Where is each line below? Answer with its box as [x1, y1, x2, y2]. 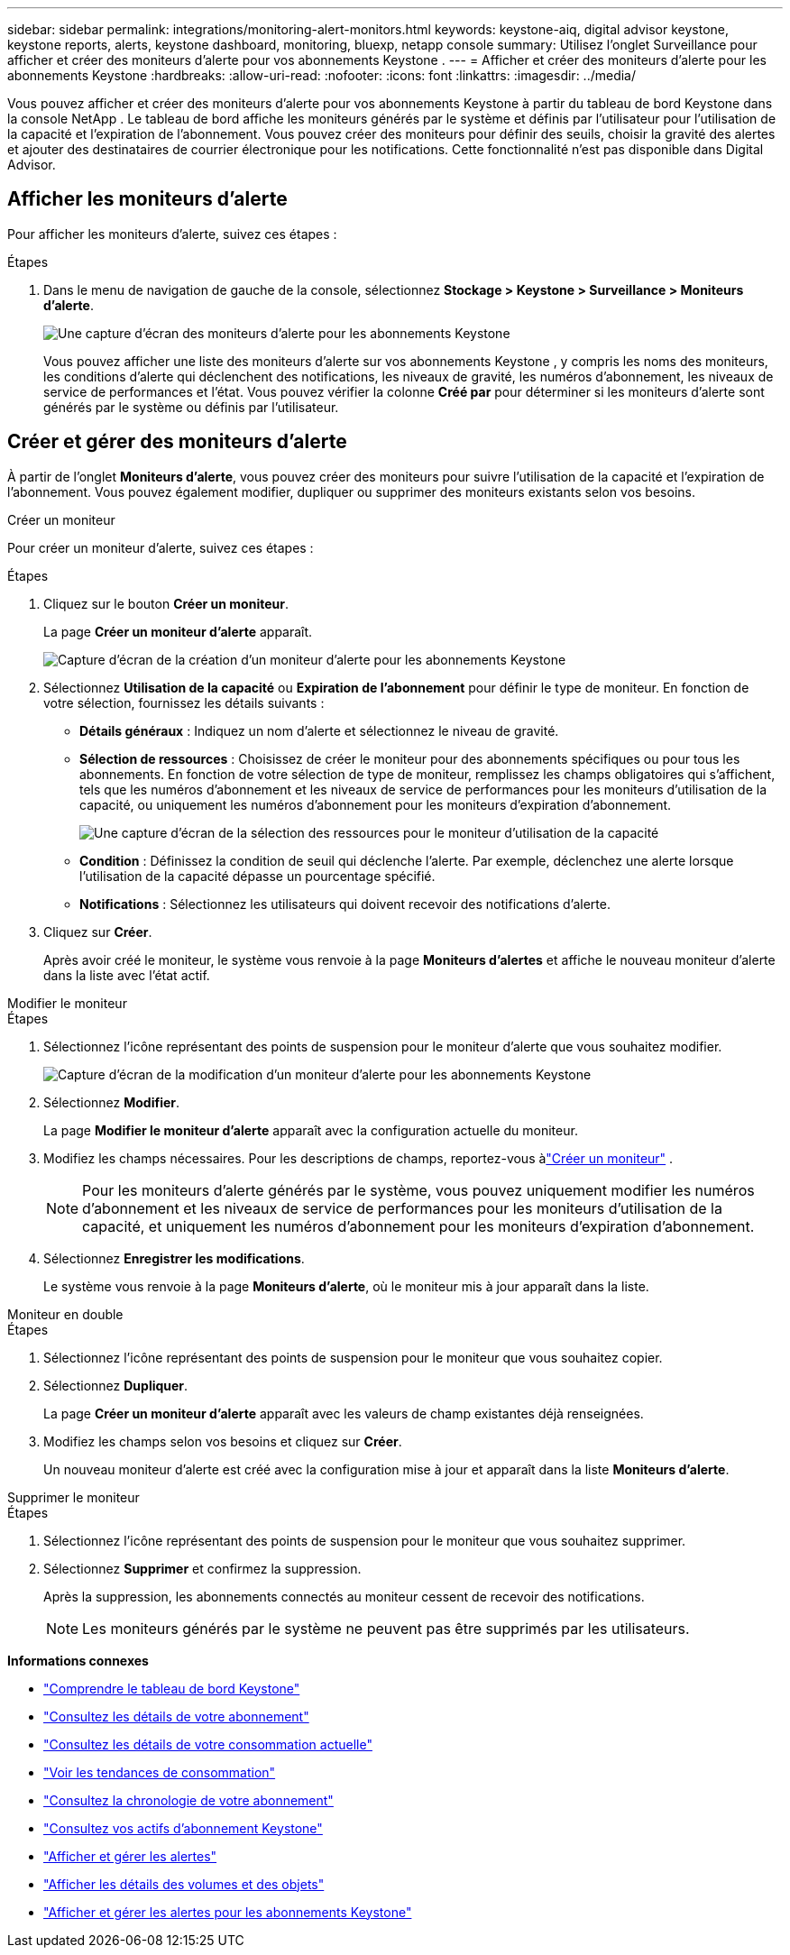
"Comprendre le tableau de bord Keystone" [43, 1680, 300, 1696]
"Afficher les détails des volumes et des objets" [43, 1876, 325, 1892]
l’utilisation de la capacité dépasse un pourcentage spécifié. [79, 867, 436, 884]
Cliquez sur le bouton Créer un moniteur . [43, 595, 289, 611]
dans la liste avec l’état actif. [43, 967, 210, 983]
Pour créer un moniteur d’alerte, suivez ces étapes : [7, 539, 314, 555]
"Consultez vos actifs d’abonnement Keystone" [43, 1820, 323, 1836]
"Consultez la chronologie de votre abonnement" [43, 1792, 334, 1808]
